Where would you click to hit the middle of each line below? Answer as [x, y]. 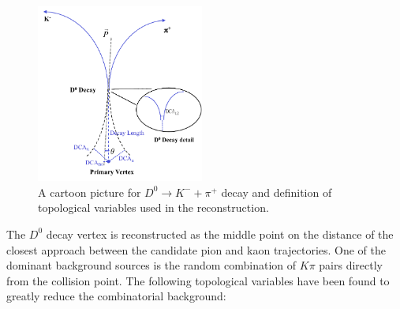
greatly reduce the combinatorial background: [116, 296]
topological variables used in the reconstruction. [153, 207]
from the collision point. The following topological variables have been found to [198, 280]
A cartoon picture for [90, 192]
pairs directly [351, 265]
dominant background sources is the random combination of [151, 265]
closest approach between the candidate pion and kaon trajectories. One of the [196, 249]
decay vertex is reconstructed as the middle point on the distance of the [220, 234]
